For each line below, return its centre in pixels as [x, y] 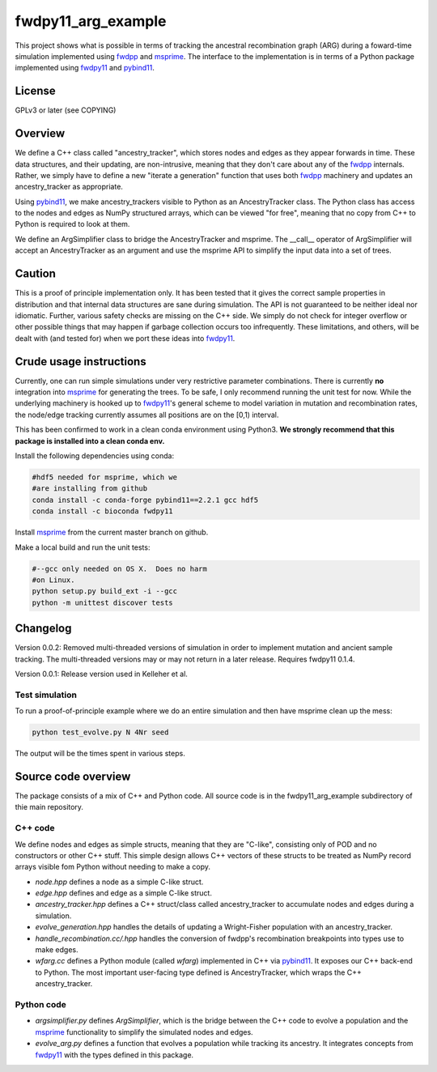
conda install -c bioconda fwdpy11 [102, 511]
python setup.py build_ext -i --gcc [105, 591]
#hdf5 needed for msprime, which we [105, 477]
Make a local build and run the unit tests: [83, 547]
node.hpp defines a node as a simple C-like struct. [119, 882]
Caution [36, 274]
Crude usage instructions [81, 362]
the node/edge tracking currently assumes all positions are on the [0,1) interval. [147, 415]
